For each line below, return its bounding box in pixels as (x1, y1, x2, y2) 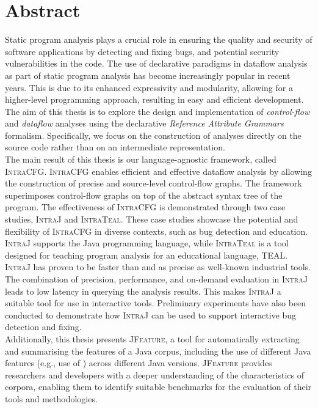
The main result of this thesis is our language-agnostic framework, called (5, 153, 276, 166)
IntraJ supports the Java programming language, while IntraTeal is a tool (5, 237, 289, 249)
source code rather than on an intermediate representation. (5, 141, 225, 153)
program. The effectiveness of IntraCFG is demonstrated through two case (5, 201, 286, 213)
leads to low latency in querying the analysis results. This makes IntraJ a (5, 284, 281, 297)
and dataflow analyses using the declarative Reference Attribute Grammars (5, 117, 284, 130)
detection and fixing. (5, 320, 82, 333)
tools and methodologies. (5, 392, 98, 405)
